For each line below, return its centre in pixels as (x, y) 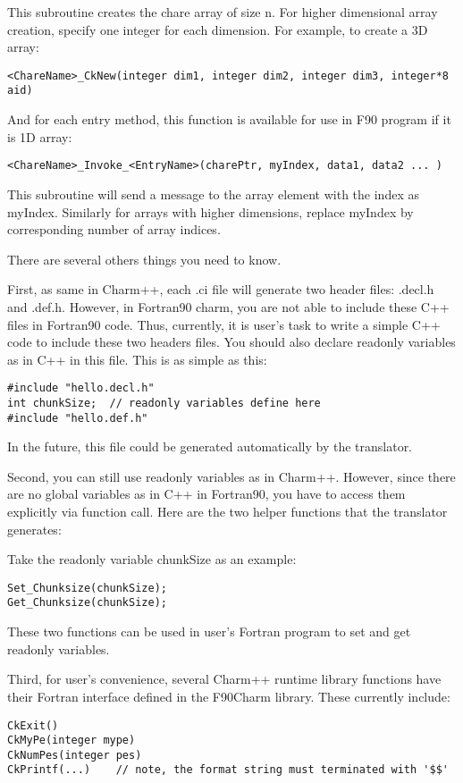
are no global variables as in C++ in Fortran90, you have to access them (206, 494)
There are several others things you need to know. (144, 259)
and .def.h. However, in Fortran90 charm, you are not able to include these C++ (228, 306)
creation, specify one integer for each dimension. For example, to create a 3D (218, 29)
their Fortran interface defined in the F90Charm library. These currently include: (229, 696)
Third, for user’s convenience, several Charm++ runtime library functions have (224, 679)
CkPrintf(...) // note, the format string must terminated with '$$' (228, 770)
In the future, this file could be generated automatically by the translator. (210, 446)
